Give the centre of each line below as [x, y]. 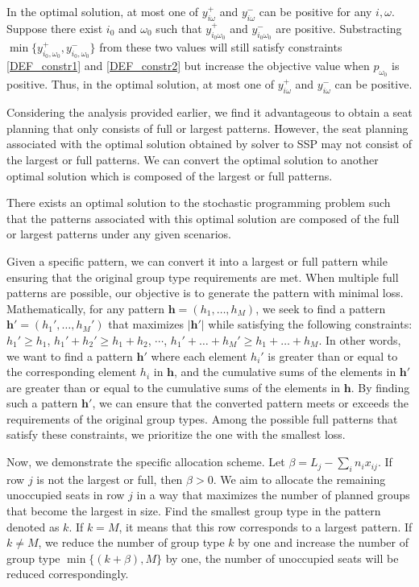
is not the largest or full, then [110, 479]
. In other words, [360, 339]
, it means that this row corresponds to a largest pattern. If [266, 526]
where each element [199, 356]
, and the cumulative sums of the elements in [285, 372]
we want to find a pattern [70, 356]
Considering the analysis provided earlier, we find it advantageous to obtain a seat [209, 112]
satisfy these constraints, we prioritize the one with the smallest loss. [176, 434]
